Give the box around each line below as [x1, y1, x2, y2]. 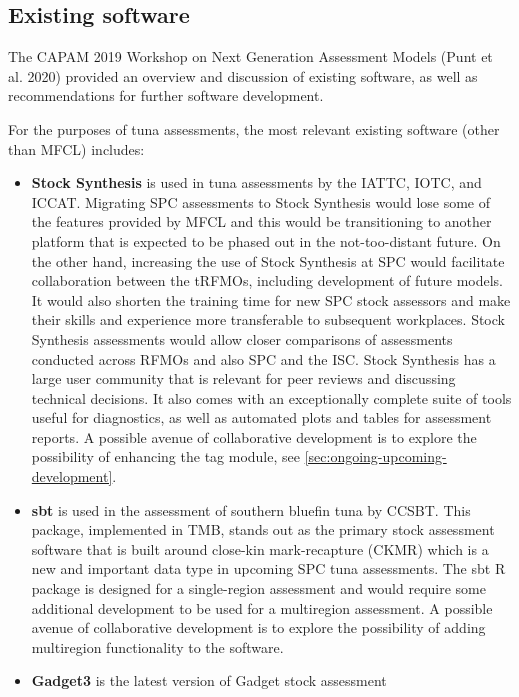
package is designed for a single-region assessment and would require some [31, 578, 486, 599]
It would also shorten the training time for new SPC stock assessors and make [31, 289, 511, 310]
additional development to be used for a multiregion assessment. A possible [31, 597, 493, 618]
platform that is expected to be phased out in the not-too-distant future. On [31, 230, 501, 251]
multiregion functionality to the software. [31, 636, 284, 657]
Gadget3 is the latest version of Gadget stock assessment [31, 670, 387, 691]
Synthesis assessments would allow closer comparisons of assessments [31, 328, 453, 349]
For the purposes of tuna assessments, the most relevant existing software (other [8, 118, 500, 139]
